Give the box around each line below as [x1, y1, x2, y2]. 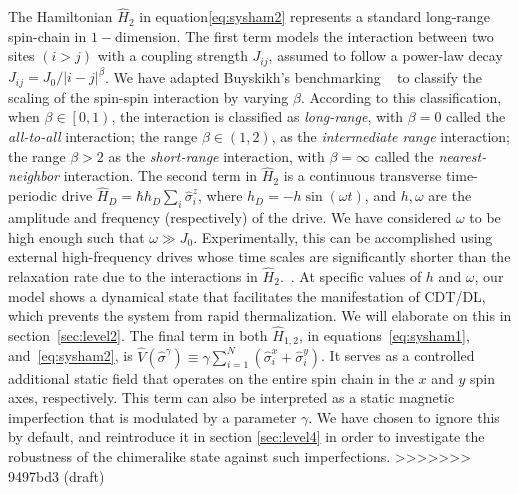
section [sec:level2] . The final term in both [8, 325, 268, 346]
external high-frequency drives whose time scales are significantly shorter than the [8, 246, 511, 267]
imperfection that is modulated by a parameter [8, 406, 297, 427]
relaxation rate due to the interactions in [8, 266, 258, 287]
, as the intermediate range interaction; [271, 126, 510, 146]
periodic [8, 185, 58, 206]
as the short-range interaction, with [108, 145, 325, 166]
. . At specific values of [279, 266, 422, 287]
